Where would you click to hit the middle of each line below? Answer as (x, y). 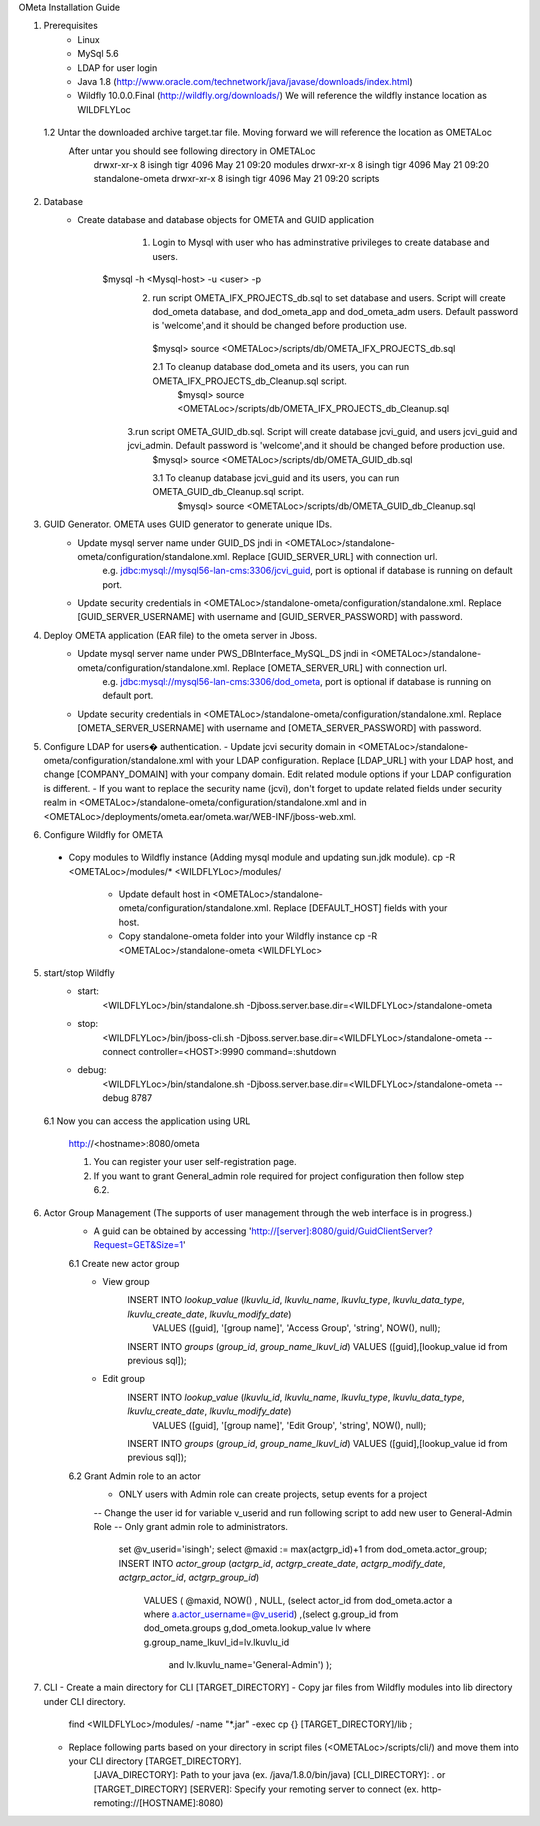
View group (126, 1282)
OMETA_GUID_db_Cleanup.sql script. (228, 492)
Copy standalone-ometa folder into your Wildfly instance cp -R (248, 936)
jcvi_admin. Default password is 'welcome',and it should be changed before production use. (316, 446)
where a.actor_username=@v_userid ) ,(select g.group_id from (271, 1614)
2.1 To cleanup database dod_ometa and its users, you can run (281, 367)
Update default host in (164, 894)
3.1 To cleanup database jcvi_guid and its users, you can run (276, 477)
